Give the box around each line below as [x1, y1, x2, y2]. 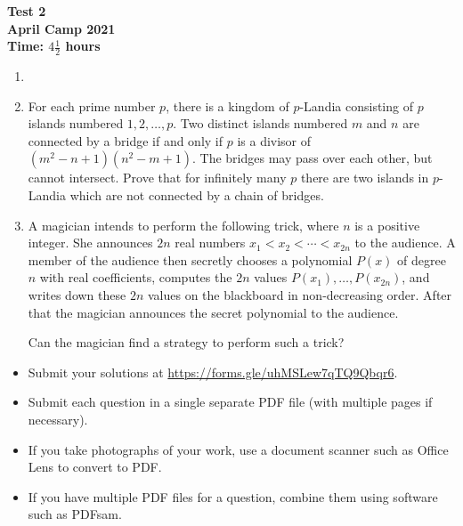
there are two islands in [300, 168, 429, 187]
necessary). [28, 409, 88, 428]
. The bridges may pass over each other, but [192, 149, 433, 167]
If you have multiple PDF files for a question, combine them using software [28, 487, 438, 506]
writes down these [28, 285, 126, 303]
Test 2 [7, 2, 46, 20]
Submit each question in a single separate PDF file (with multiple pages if [28, 392, 433, 411]
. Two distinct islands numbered [173, 114, 348, 133]
